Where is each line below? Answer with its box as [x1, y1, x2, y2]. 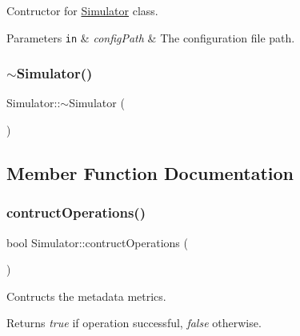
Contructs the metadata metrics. [6, 287, 166, 304]
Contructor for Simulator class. [6, 2, 158, 18]
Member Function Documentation [6, 161, 294, 186]
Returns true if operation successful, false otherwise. [6, 314, 262, 331]
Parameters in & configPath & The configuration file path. [6, 29, 295, 46]
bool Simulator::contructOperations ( [6, 234, 188, 250]
